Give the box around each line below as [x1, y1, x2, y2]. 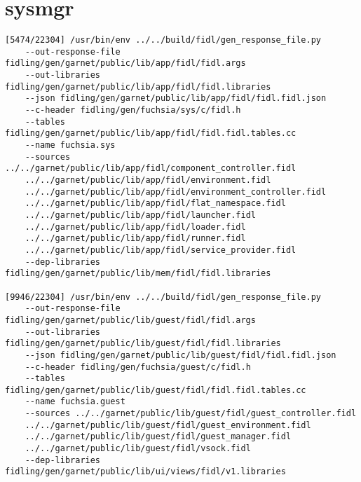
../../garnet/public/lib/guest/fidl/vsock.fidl [25, 443, 251, 454]
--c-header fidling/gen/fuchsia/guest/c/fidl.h [25, 361, 251, 372]
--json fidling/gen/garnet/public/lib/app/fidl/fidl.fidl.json [25, 93, 327, 104]
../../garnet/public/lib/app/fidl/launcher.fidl [25, 209, 256, 220]
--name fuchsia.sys [25, 140, 116, 151]
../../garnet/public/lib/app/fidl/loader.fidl [25, 221, 246, 232]
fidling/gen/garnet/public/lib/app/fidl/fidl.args [5, 58, 246, 69]
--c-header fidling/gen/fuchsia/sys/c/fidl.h [25, 105, 241, 116]
